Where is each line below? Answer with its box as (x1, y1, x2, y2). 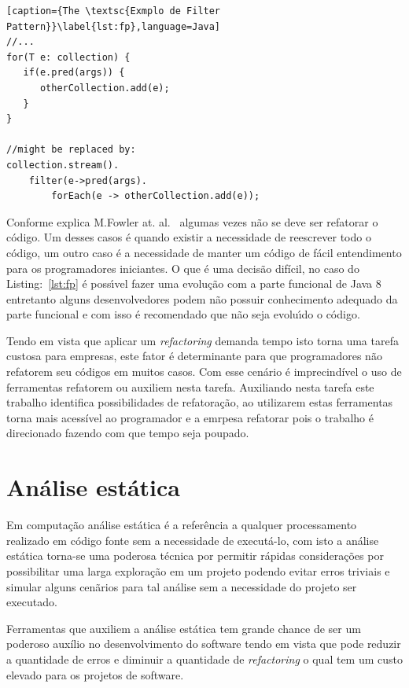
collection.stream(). (6, 159, 120, 171)
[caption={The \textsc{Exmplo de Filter (6, 6, 221, 17)
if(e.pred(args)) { (23, 67, 125, 79)
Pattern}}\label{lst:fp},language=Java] (6, 20, 221, 32)
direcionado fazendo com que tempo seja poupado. (6, 425, 249, 441)
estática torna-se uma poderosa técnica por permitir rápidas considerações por (6, 547, 384, 564)
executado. (6, 594, 57, 610)
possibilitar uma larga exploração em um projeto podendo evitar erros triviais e (6, 562, 390, 579)
